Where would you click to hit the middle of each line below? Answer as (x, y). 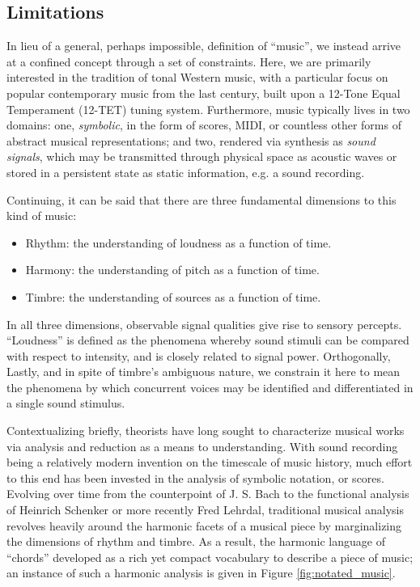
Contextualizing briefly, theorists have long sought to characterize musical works (206, 431)
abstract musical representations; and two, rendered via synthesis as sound (191, 140)
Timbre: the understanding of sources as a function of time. (173, 296)
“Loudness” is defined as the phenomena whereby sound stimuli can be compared (208, 340)
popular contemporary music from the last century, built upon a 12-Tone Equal (204, 93)
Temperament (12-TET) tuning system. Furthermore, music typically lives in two (208, 109)
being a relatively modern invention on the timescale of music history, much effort (210, 462)
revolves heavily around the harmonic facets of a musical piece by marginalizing (204, 525)
